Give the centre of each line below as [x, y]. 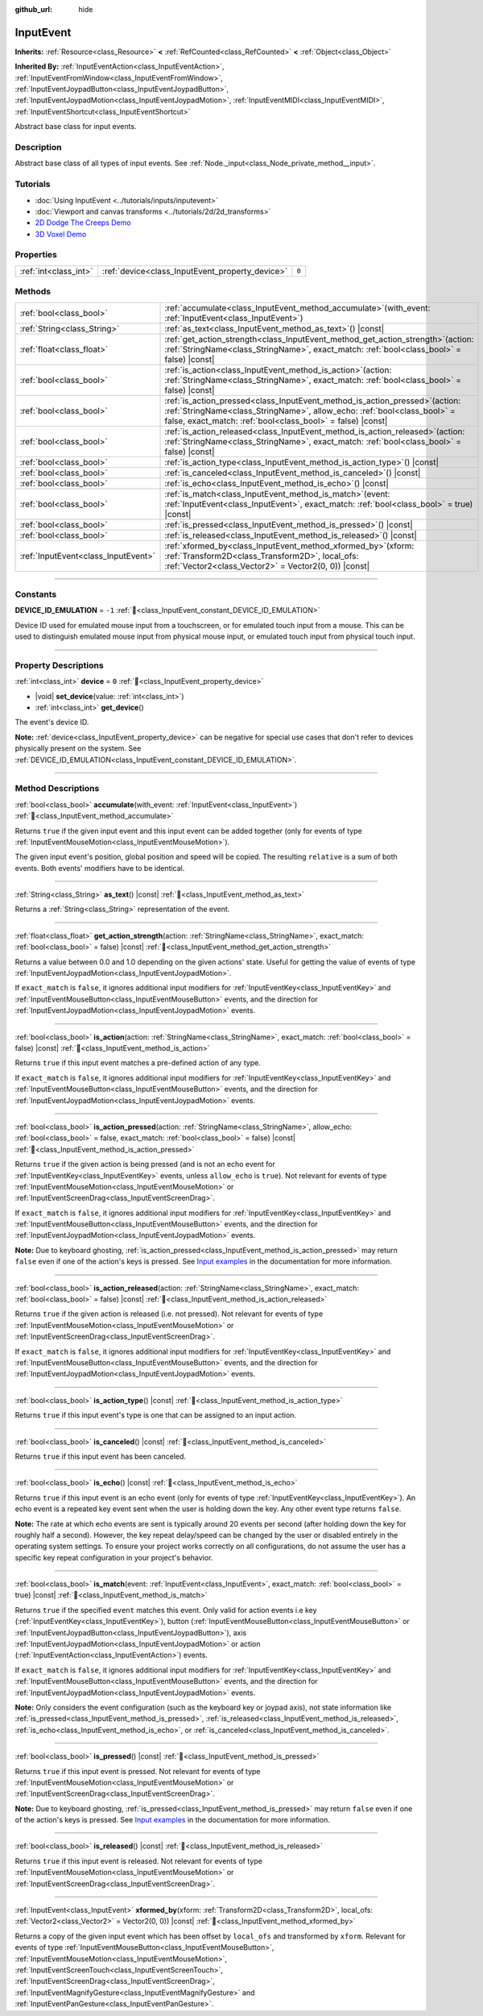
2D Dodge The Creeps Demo [83, 223]
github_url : [33, 9]
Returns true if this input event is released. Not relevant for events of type [139, 1861]
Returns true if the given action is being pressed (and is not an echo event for [145, 1164]
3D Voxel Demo [61, 234]
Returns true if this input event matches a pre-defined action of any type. [138, 1063]
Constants [36, 594]
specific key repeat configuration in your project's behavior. [114, 1557]
